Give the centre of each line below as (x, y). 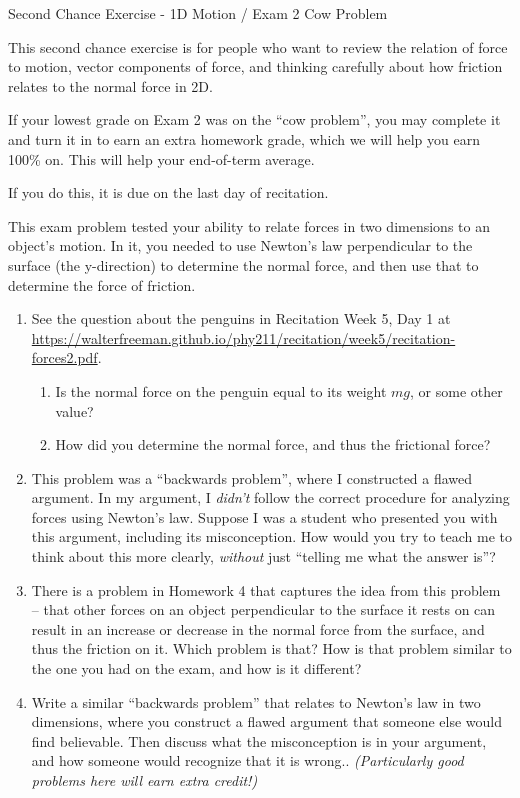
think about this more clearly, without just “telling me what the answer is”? (263, 556)
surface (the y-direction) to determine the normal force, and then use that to (243, 264)
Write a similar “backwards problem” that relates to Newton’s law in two (256, 701)
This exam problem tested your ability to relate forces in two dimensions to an (249, 225)
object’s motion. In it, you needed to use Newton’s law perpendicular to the (240, 245)
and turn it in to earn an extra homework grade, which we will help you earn (244, 138)
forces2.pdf (64, 357)
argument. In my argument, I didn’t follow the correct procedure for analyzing (270, 497)
